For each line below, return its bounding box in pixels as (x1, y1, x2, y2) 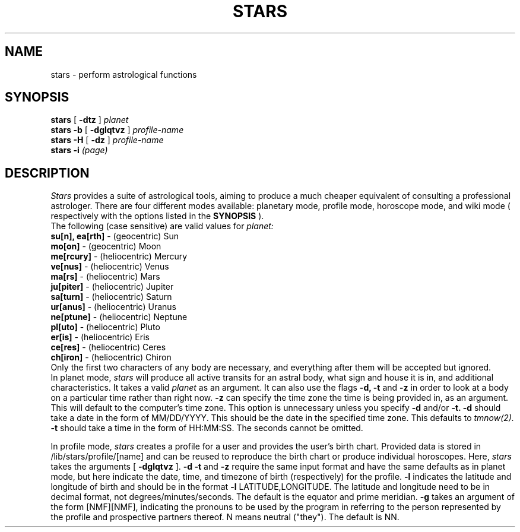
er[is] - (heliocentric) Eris (50, 332, 150, 343)
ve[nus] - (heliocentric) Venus (50, 261, 169, 272)
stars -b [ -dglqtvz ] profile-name (50, 125, 184, 135)
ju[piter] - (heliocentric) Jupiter (50, 281, 174, 292)
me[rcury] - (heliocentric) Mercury (50, 251, 188, 262)
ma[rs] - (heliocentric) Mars (50, 271, 160, 282)
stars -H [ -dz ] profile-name (50, 135, 164, 145)
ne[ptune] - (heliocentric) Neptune (50, 312, 188, 322)
